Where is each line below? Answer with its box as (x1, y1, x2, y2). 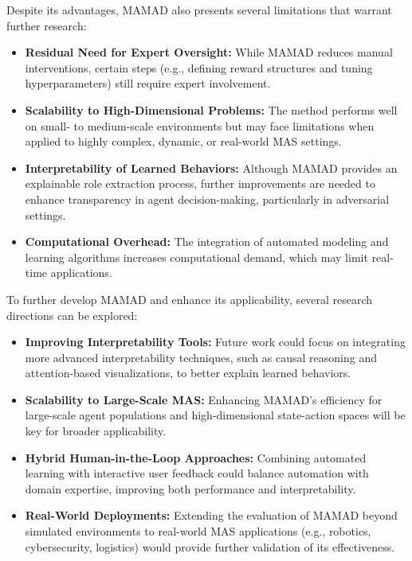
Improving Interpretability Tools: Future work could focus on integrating (25, 333, 406, 350)
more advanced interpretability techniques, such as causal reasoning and (25, 349, 377, 365)
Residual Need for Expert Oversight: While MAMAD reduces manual (25, 44, 393, 60)
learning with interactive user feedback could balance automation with (25, 465, 369, 481)
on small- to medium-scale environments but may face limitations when (25, 117, 375, 134)
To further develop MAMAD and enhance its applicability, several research (6, 290, 373, 307)
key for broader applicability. (25, 423, 167, 439)
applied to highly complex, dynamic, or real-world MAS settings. (25, 133, 342, 150)
